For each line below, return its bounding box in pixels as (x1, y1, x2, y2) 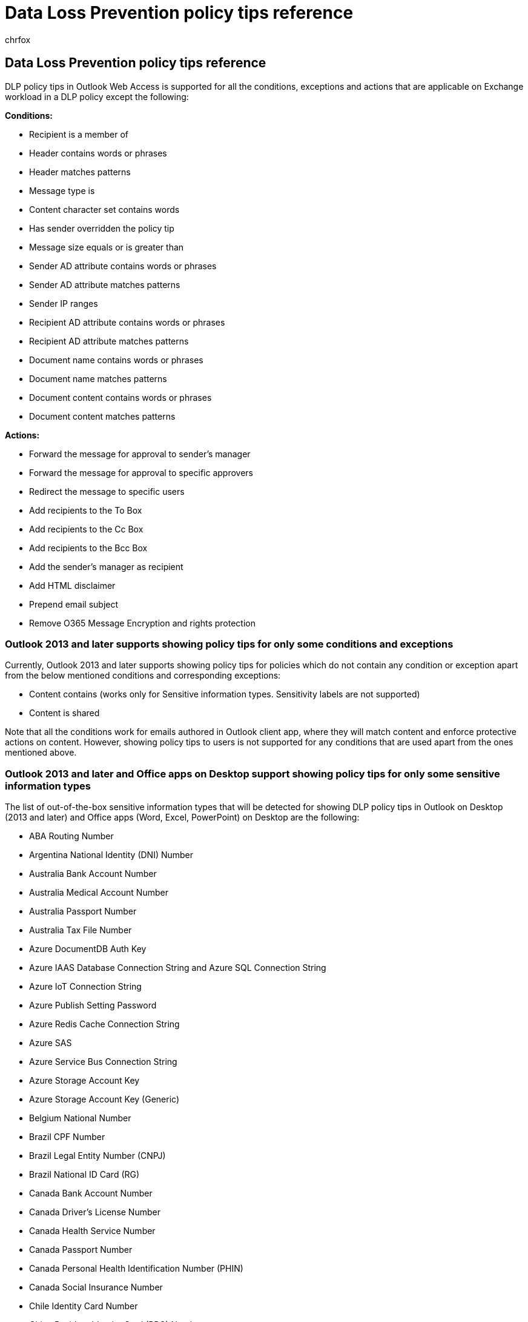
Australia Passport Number (29, 906, 137, 917)
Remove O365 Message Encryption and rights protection (29, 617, 256, 628)
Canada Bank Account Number (29, 1188, 153, 1199)
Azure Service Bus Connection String (29, 1056, 177, 1067)
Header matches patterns (29, 166, 131, 177)
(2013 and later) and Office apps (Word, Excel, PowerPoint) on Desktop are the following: (5, 812, 360, 823)
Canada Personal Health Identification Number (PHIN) (29, 1263, 243, 1274)
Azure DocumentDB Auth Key (29, 944, 147, 955)
